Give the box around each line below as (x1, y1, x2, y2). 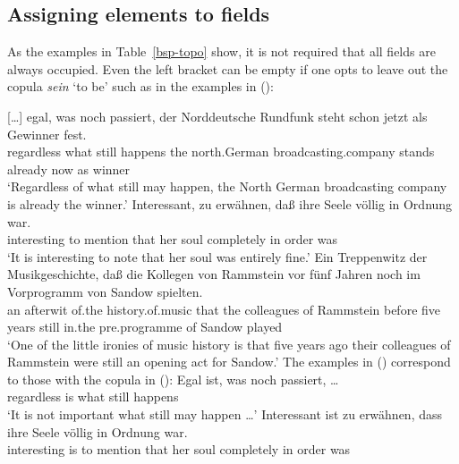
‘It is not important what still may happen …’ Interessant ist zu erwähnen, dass (7, 405, 443, 424)
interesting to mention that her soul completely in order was (7, 230, 338, 249)
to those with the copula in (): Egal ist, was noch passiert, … (7, 369, 339, 388)
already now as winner (7, 159, 131, 178)
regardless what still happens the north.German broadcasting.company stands (7, 142, 435, 161)
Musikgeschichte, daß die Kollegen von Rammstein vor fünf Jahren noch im (7, 265, 421, 283)
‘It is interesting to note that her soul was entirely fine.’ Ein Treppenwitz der (7, 247, 428, 266)
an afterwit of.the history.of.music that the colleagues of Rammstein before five (7, 299, 441, 318)
